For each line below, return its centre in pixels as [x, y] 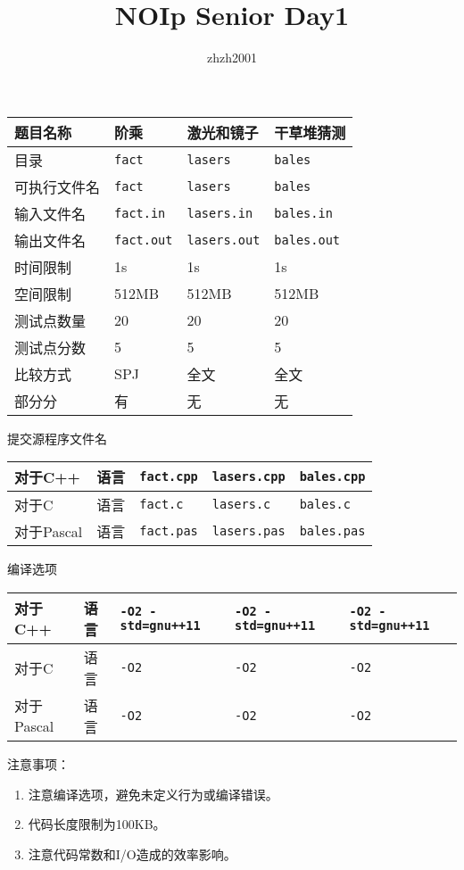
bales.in [303, 213]
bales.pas [332, 531]
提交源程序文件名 [57, 438]
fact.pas [169, 531]
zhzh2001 [232, 58]
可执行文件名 [58, 186]
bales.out [307, 240]
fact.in [140, 213]
